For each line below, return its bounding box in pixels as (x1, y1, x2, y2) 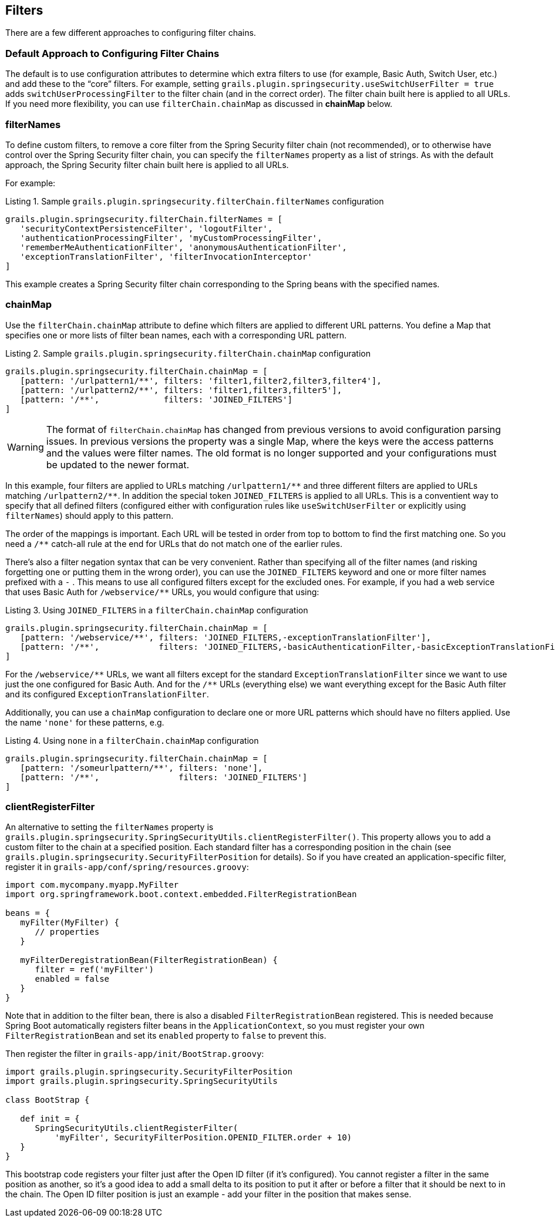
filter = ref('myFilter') (35, 965, 154, 975)
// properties (35, 927, 100, 937)
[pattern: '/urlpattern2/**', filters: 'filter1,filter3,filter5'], (20, 385, 342, 395)
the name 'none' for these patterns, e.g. (5, 717, 164, 727)
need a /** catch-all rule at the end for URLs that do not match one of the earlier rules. (5, 538, 342, 549)
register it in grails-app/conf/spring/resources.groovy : (5, 862, 249, 872)
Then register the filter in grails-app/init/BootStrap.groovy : (5, 1049, 264, 1059)
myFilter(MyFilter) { (20, 918, 119, 928)
